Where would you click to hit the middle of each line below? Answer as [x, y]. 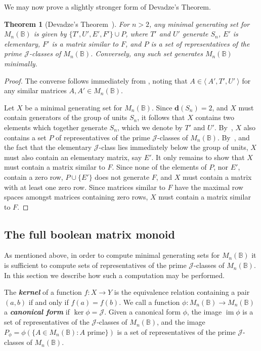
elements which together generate [56, 127]
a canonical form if [37, 312]
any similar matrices [35, 90]
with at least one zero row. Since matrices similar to [85, 187]
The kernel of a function [43, 292]
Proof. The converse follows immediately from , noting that [96, 80]
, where [137, 34]
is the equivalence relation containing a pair [182, 292]
